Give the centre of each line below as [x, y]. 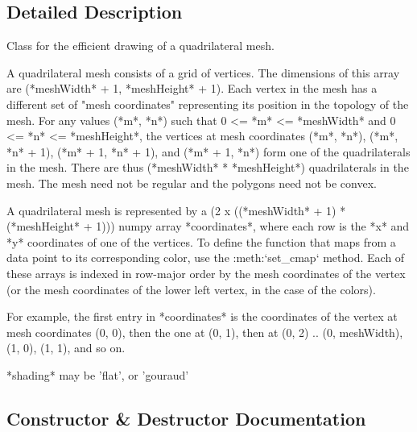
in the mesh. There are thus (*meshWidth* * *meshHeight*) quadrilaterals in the [208, 167]
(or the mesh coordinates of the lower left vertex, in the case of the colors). [191, 289]
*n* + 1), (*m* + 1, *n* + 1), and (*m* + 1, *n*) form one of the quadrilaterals [208, 151]
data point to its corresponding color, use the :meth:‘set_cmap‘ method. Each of [206, 258]
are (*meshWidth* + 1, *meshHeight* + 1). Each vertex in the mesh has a [192, 88]
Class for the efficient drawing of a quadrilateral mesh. [140, 46]
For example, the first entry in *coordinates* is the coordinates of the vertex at [202, 316]
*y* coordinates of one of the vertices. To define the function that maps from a [201, 241]
